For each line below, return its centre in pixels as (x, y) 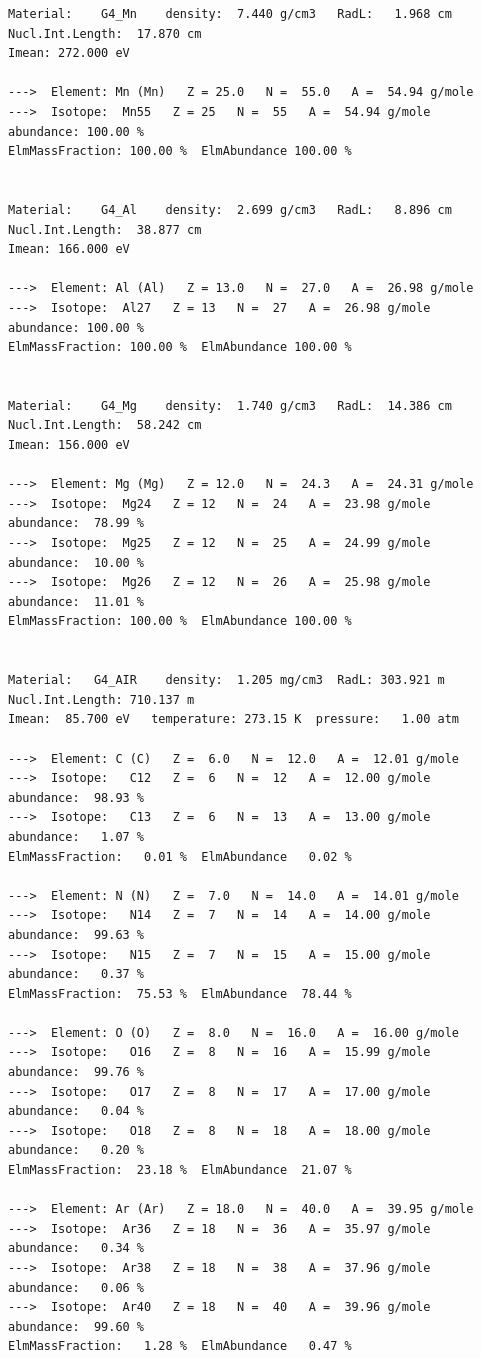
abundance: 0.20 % (76, 1150)
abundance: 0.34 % (76, 1248)
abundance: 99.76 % (76, 1072)
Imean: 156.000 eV (69, 445)
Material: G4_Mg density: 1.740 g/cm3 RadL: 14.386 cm (230, 405)
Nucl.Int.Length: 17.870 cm (105, 33)
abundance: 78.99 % (76, 523)
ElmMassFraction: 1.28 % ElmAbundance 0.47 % (180, 1346)
